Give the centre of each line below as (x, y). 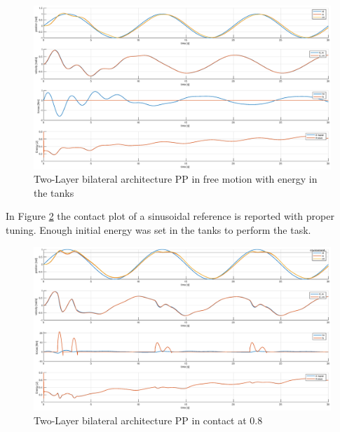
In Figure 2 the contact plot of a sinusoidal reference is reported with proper (170, 216)
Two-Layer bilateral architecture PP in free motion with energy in (176, 179)
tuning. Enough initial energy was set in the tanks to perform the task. (158, 229)
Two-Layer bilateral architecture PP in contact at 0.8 (148, 420)
